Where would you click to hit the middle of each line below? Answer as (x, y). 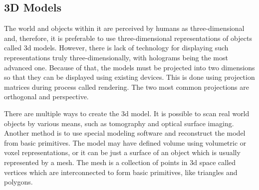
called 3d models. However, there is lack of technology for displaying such (116, 48)
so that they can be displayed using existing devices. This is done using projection (129, 77)
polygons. (18, 182)
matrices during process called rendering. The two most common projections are (127, 87)
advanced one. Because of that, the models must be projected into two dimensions (129, 67)
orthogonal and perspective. (46, 96)
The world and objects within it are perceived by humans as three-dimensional (124, 28)
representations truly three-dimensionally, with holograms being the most (116, 57)
